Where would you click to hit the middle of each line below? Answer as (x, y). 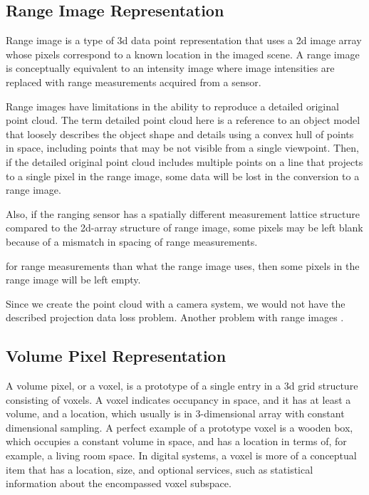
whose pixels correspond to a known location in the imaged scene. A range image (183, 54)
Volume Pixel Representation (116, 356)
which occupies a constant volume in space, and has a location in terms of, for (176, 441)
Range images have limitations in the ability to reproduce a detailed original (172, 106)
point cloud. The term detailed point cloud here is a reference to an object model (183, 120)
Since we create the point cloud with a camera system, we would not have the (176, 303)
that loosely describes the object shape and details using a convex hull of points (180, 134)
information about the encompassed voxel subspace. (119, 483)
